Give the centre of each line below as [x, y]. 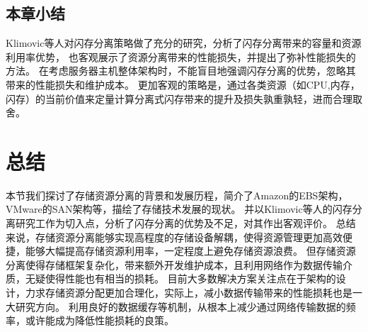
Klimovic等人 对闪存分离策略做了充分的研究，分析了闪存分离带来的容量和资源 [184, 43]
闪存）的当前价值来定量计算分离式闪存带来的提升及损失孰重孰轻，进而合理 [179, 98]
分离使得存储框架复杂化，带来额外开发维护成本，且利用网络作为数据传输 [174, 264]
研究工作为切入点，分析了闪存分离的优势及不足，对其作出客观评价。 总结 [185, 223]
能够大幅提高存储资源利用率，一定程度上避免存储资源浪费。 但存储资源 [190, 251]
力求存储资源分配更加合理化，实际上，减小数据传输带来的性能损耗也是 [189, 293]
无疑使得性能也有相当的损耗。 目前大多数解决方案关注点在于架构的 [180, 278]
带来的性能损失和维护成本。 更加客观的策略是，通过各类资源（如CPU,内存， [183, 84]
